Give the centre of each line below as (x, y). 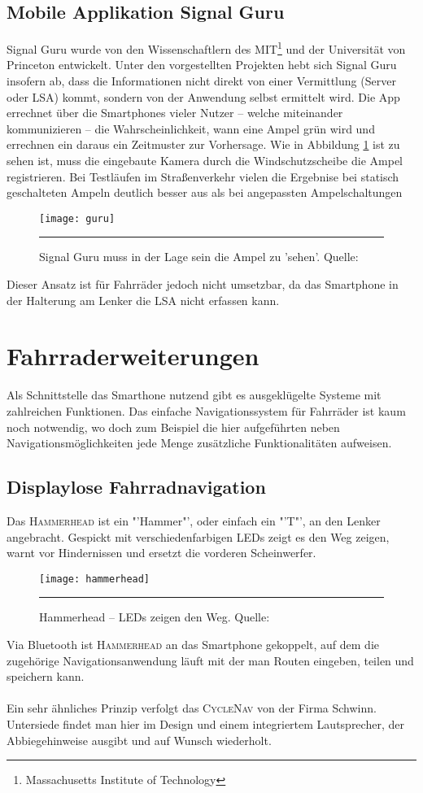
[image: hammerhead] (95, 579)
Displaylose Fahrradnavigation (136, 487)
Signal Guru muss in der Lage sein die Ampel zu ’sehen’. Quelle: (199, 257)
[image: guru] (77, 218)
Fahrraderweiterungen (133, 356)
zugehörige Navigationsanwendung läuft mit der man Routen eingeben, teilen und (210, 660)
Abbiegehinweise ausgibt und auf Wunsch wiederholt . (139, 740)
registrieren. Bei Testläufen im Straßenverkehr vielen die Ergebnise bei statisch (203, 176)
